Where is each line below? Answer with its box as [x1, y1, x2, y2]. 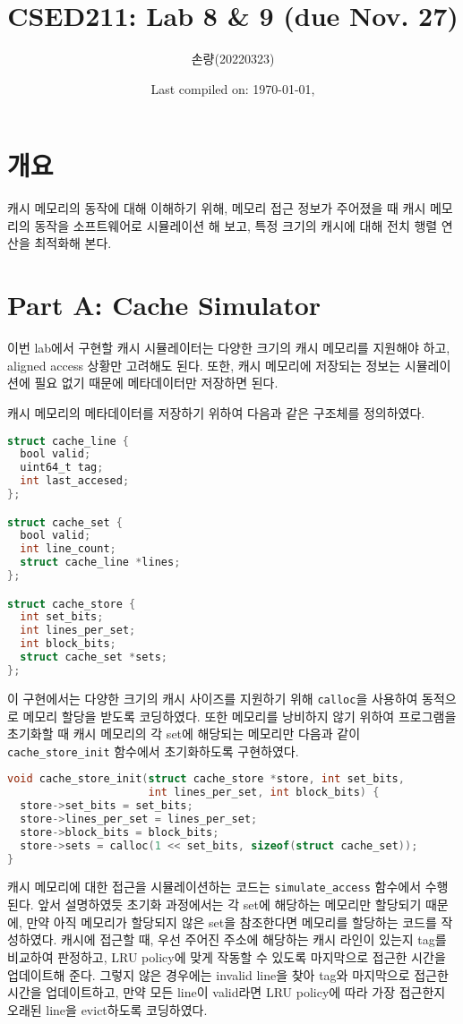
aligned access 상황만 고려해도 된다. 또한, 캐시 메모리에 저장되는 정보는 [7, 355, 401, 374]
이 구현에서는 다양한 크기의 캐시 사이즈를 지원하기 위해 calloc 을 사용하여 [7, 688, 418, 707]
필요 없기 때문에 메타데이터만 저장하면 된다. [34, 373, 279, 392]
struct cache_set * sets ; [20, 651, 168, 664]
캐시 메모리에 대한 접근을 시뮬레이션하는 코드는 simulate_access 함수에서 [7, 877, 422, 896]
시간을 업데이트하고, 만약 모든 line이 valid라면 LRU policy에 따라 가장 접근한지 [7, 983, 446, 1002]
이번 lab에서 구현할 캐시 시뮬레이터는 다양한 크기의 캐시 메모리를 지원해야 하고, [7, 338, 450, 357]
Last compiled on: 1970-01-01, [150, 79, 315, 98]
